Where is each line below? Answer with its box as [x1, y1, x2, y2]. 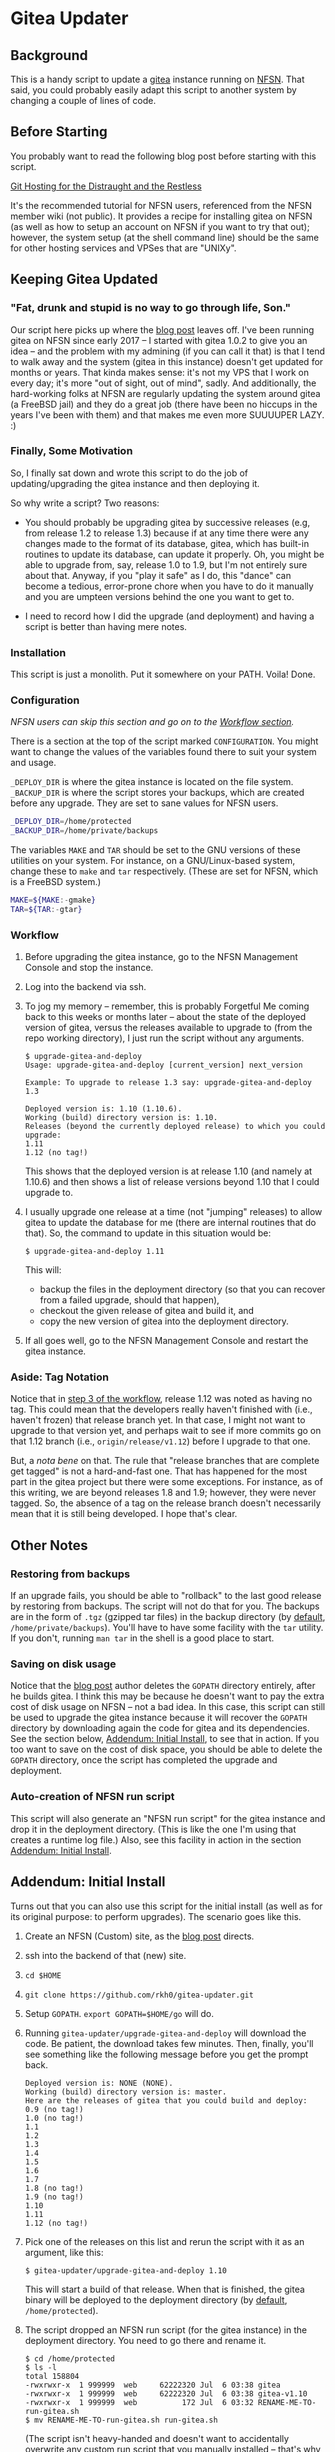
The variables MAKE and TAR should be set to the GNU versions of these [10, 844, 301, 856]
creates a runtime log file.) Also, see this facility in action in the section [10, 1833, 302, 1846]
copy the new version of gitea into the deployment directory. [39, 1315, 290, 1327]
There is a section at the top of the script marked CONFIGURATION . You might [10, 735, 319, 747]
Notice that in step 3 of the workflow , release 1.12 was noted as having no [10, 1393, 313, 1405]
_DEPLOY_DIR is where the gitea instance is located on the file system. [10, 776, 294, 788]
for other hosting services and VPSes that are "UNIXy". [10, 242, 237, 254]
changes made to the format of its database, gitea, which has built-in [24, 537, 310, 549]
